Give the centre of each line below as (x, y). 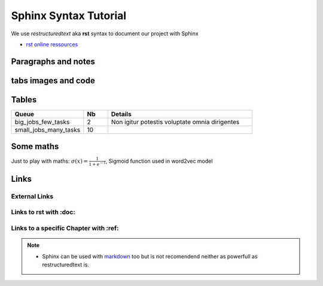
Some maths (35, 147)
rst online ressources (52, 44)
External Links (32, 196)
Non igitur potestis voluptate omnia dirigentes (175, 121)
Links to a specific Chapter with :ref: (65, 229)
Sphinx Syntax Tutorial (69, 16)
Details (121, 114)
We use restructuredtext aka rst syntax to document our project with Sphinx (105, 34)
